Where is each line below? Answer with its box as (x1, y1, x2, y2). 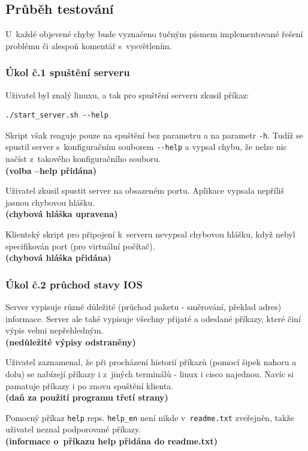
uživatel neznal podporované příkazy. (5, 423, 141, 435)
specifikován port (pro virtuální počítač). (5, 239, 155, 252)
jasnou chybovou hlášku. (5, 196, 95, 208)
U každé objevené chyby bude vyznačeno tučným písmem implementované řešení (5, 28, 303, 40)
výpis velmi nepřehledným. (5, 324, 104, 336)
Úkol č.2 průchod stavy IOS (5, 276, 143, 291)
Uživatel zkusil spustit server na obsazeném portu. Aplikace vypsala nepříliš (5, 184, 285, 197)
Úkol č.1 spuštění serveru (5, 65, 130, 80)
